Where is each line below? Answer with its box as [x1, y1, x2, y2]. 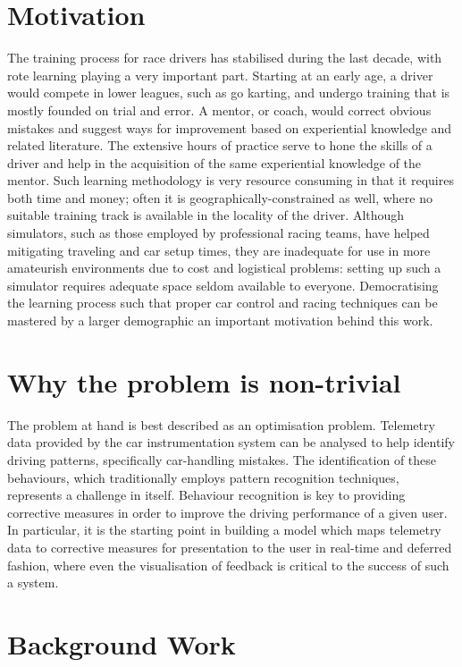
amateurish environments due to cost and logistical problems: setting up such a [7, 258, 441, 277]
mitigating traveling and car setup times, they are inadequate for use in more [7, 241, 431, 259]
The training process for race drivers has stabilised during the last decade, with [7, 48, 442, 67]
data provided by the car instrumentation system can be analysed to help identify [7, 433, 455, 452]
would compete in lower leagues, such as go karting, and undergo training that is [7, 83, 450, 102]
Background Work [7, 625, 236, 662]
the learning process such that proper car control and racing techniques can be [7, 293, 438, 312]
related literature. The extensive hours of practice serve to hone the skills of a [7, 136, 433, 155]
